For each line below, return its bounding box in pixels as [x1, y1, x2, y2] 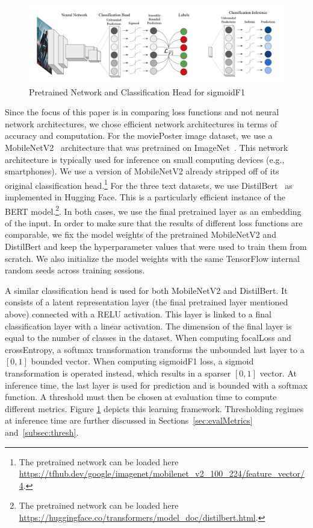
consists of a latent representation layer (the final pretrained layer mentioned [5, 296, 288, 308]
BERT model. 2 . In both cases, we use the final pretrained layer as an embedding [5, 203, 302, 217]
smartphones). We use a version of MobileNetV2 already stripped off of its [5, 165, 279, 177]
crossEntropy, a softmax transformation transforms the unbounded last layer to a [5, 343, 305, 355]
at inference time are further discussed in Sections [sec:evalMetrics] [5, 414, 253, 427]
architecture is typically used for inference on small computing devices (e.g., [5, 153, 285, 165]
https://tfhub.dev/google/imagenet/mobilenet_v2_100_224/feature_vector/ [19, 467, 305, 480]
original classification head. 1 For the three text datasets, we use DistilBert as [5, 177, 293, 191]
